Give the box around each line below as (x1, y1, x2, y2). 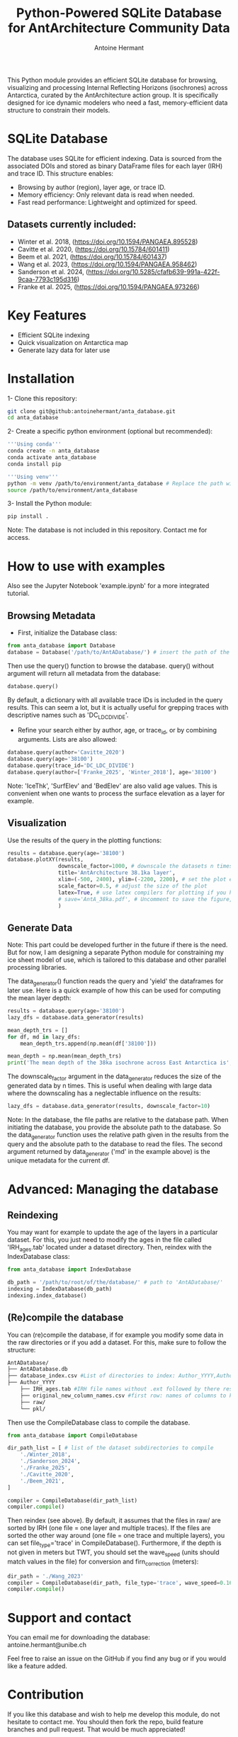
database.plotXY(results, (7, 856, 84, 864)
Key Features (7, 307, 87, 323)
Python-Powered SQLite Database (16, 5, 222, 21)
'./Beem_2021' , (20, 1477, 65, 1485)
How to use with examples (7, 558, 165, 575)
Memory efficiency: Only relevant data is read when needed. (17, 190, 195, 199)
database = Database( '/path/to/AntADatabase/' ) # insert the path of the (7, 648, 230, 656)
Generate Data (7, 922, 73, 934)
